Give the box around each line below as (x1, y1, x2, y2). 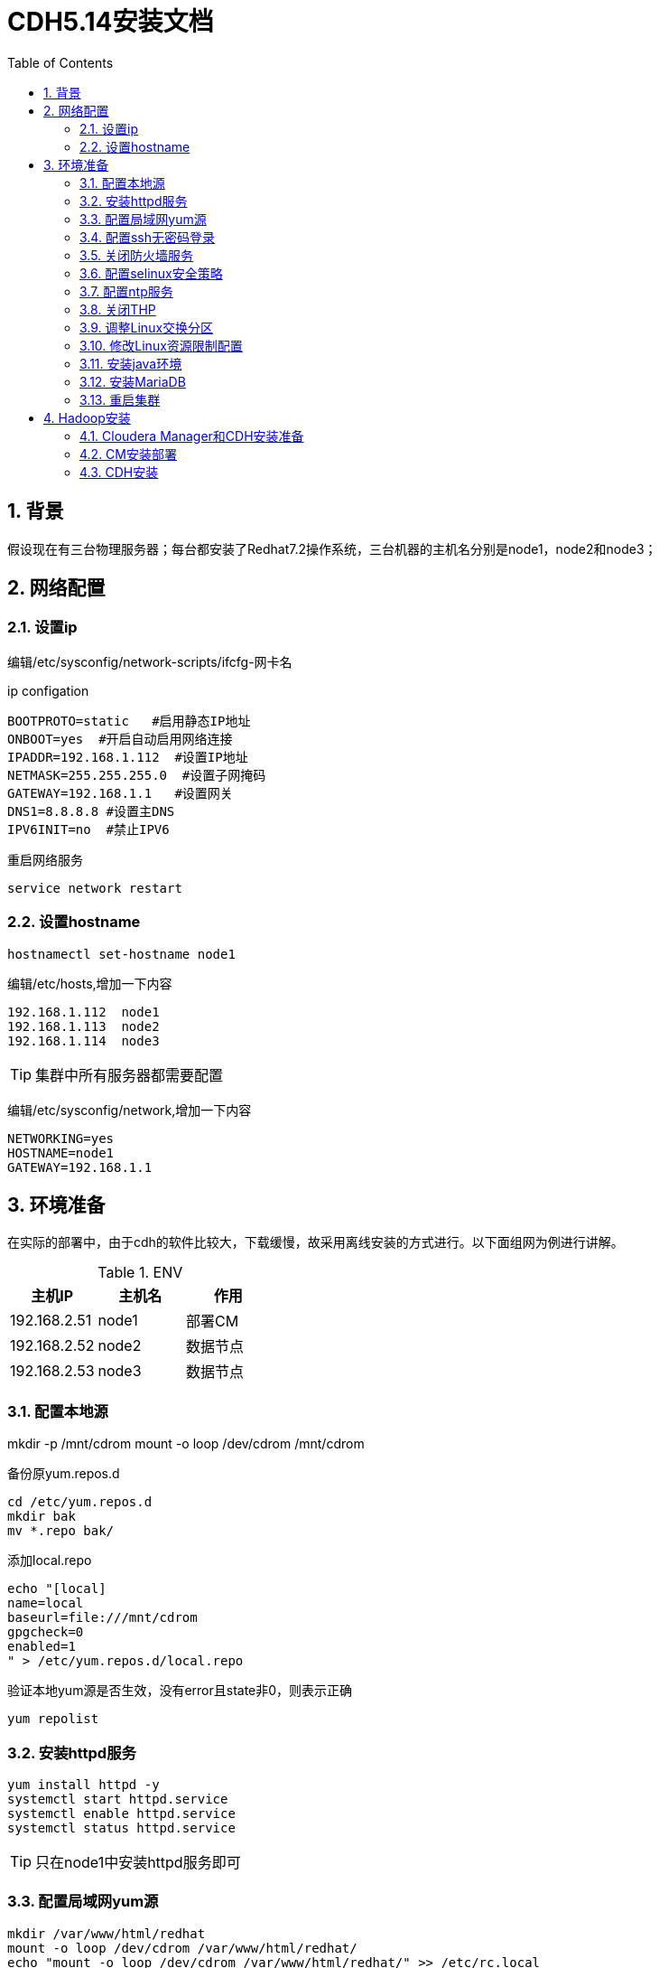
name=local (7, 1596, 84, 1611)
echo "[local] (7, 1581, 107, 1597)
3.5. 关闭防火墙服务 (79, 247, 194, 263)
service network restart (7, 880, 182, 895)
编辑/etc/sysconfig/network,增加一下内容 (7, 1101, 252, 1118)
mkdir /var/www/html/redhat (7, 1926, 206, 1941)
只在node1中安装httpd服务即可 (35, 1852, 241, 1871)
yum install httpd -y (7, 1776, 160, 1792)
